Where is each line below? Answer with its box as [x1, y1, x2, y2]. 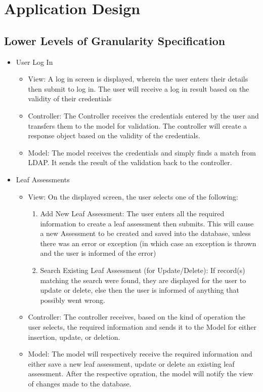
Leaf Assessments [16, 174, 70, 184]
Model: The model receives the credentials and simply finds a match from [28, 147, 256, 158]
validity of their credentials [28, 93, 112, 104]
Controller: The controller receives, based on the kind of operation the [28, 311, 245, 322]
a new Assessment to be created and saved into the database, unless [40, 228, 251, 239]
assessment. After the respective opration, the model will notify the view [28, 368, 253, 379]
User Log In [16, 56, 53, 67]
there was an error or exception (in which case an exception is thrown [40, 238, 256, 248]
